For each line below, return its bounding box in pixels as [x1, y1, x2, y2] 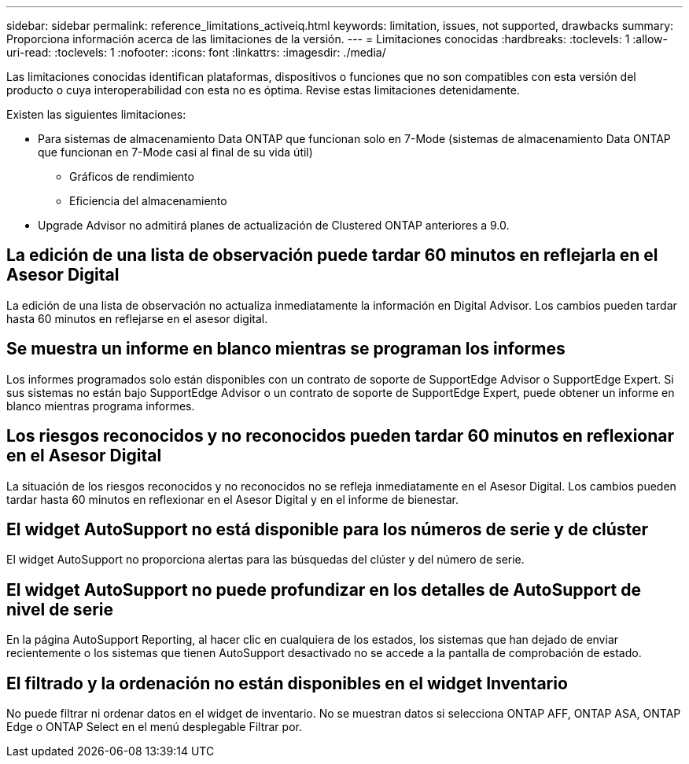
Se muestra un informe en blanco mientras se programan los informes [6, 339, 566, 359]
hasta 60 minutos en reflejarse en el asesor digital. [6, 311, 268, 325]
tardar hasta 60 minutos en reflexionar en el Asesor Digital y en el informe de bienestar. [6, 492, 459, 506]
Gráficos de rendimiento [69, 170, 194, 183]
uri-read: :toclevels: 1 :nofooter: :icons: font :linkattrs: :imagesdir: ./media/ [6, 46, 386, 59]
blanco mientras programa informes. [6, 399, 195, 413]
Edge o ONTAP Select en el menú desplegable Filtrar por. [6, 720, 302, 734]
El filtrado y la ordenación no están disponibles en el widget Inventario [6, 673, 568, 693]
